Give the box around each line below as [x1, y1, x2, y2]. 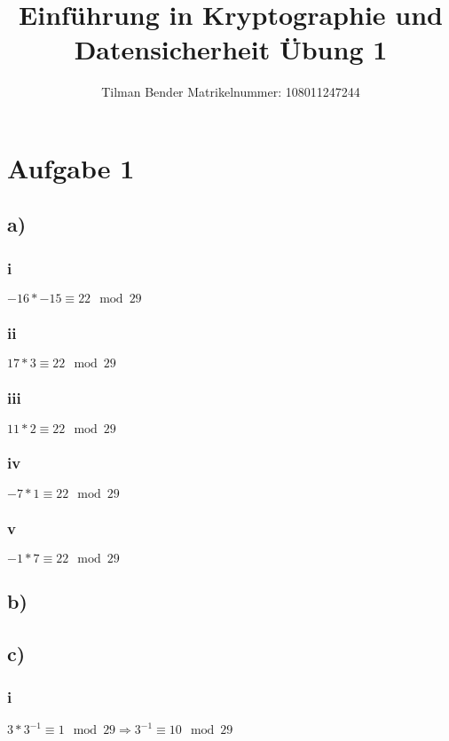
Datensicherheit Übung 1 [74, 31, 388, 67]
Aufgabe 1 [7, 149, 135, 185]
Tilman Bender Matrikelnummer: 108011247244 [101, 83, 360, 101]
